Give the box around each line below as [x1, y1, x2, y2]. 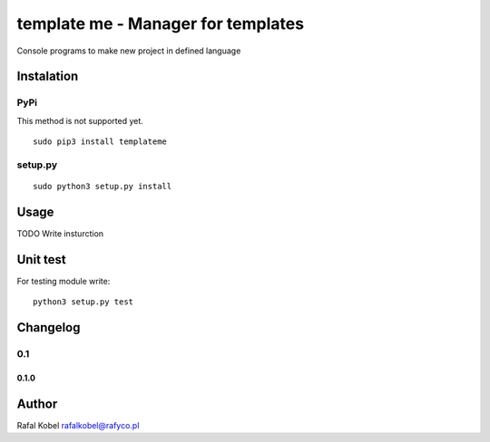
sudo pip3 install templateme [33, 137, 168, 147]
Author [16, 396, 58, 411]
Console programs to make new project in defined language [16, 45, 241, 56]
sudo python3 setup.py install [33, 181, 172, 192]
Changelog [16, 320, 81, 335]
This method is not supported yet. [16, 115, 144, 126]
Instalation [16, 69, 79, 84]
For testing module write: [16, 275, 111, 286]
